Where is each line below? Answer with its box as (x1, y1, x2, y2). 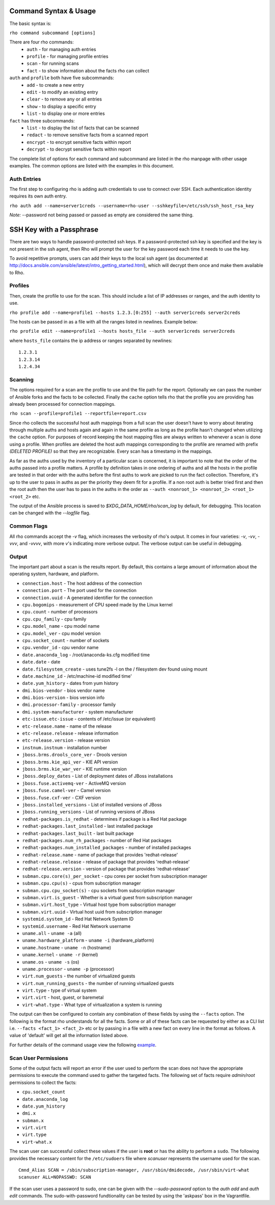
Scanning (9, 376, 34, 383)
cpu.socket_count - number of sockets (22, 637, 109, 643)
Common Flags (9, 523, 48, 530)
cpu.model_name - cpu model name (22, 623, 100, 629)
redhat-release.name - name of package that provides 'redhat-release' (22, 851, 178, 857)
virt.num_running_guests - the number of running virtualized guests (22, 980, 174, 986)
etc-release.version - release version (22, 737, 111, 744)
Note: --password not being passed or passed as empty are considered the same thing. (9, 212, 194, 218)
